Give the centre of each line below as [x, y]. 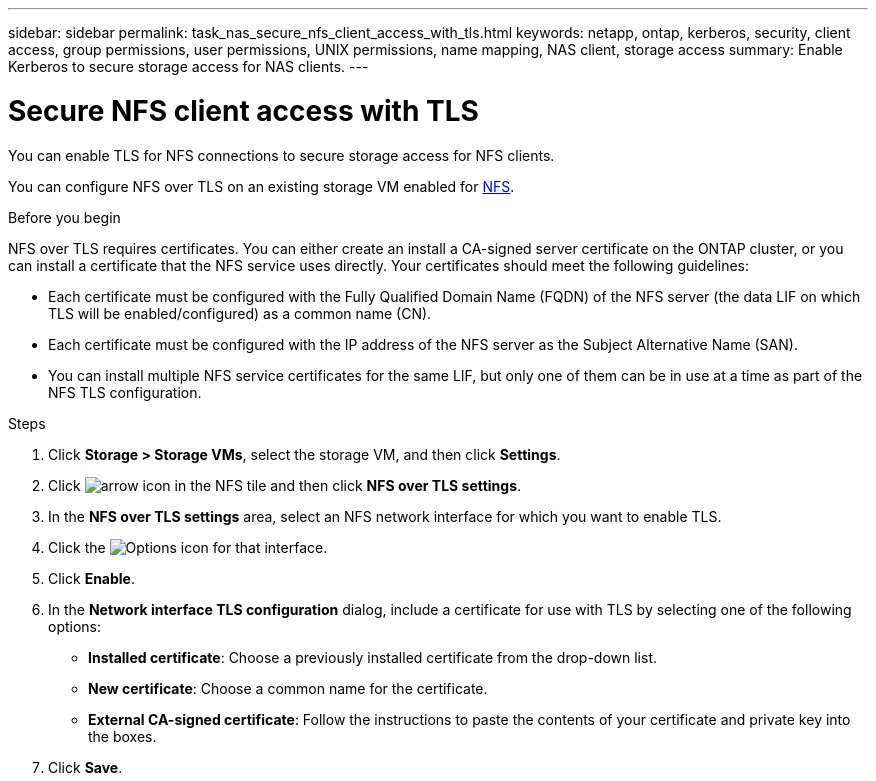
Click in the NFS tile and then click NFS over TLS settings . [285, 485]
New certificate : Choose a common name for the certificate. [288, 688]
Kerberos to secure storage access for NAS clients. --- [188, 66]
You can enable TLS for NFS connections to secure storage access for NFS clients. [281, 155]
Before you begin [64, 217]
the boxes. [122, 736]
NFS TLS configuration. [125, 392]
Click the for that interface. [188, 547]
